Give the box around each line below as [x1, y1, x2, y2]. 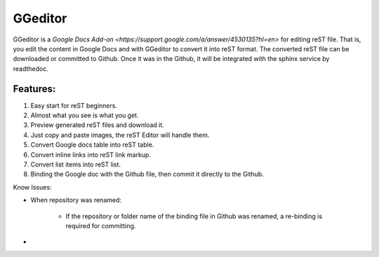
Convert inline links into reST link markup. [30, 150, 151, 159]
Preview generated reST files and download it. [30, 121, 164, 129]
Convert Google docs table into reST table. [30, 140, 154, 149]
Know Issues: [13, 183, 52, 191]
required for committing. [65, 221, 136, 230]
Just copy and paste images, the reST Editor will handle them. [30, 131, 210, 139]
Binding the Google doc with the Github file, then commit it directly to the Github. [30, 170, 265, 178]
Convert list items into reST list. [30, 160, 121, 169]
